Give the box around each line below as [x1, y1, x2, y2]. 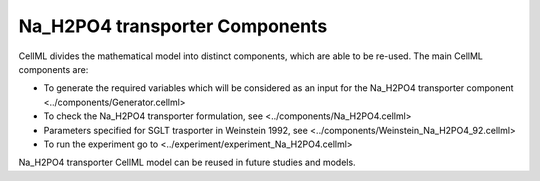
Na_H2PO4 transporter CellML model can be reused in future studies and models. [18, 156, 356, 169]
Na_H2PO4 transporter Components [18, 15, 328, 37]
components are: [18, 63, 89, 75]
